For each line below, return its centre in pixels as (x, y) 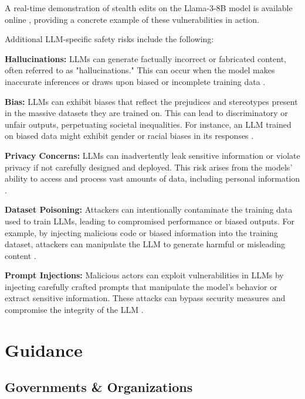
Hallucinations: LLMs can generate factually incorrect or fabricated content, (146, 58)
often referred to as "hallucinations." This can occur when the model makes (140, 70)
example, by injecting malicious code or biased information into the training (141, 232)
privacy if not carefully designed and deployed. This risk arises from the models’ (149, 167)
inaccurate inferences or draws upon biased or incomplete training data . (135, 81)
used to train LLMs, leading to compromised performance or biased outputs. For (150, 221)
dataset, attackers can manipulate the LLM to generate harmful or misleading (145, 244)
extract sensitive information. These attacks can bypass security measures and (145, 298)
